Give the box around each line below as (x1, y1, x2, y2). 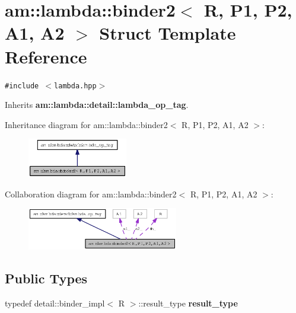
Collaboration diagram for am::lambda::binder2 (5, 187, 177, 200)
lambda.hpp (54, 81, 97, 90)
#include (5, 81, 39, 90)
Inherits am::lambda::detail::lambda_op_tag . (5, 98, 189, 111)
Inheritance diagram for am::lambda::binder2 (5, 118, 168, 130)
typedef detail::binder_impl (5, 297, 105, 309)
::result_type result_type (138, 297, 238, 309)
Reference (5, 44, 87, 68)
